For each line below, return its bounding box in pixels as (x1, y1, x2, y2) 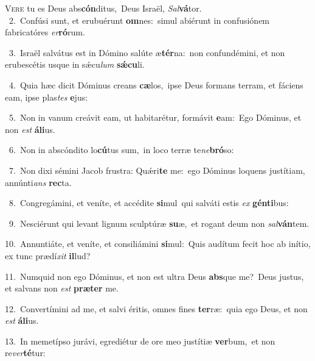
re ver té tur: (5, 346, 46, 359)
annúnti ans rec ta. (5, 176, 72, 188)
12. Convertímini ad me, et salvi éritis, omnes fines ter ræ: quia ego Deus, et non (5, 302, 308, 315)
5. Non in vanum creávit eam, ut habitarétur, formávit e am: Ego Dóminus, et (9, 111, 302, 124)
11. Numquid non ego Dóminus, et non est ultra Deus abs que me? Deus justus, (5, 270, 304, 282)
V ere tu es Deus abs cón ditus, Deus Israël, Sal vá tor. (5, 2, 202, 14)
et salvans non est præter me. (5, 282, 119, 295)
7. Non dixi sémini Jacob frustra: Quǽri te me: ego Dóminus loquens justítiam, (9, 163, 305, 176)
